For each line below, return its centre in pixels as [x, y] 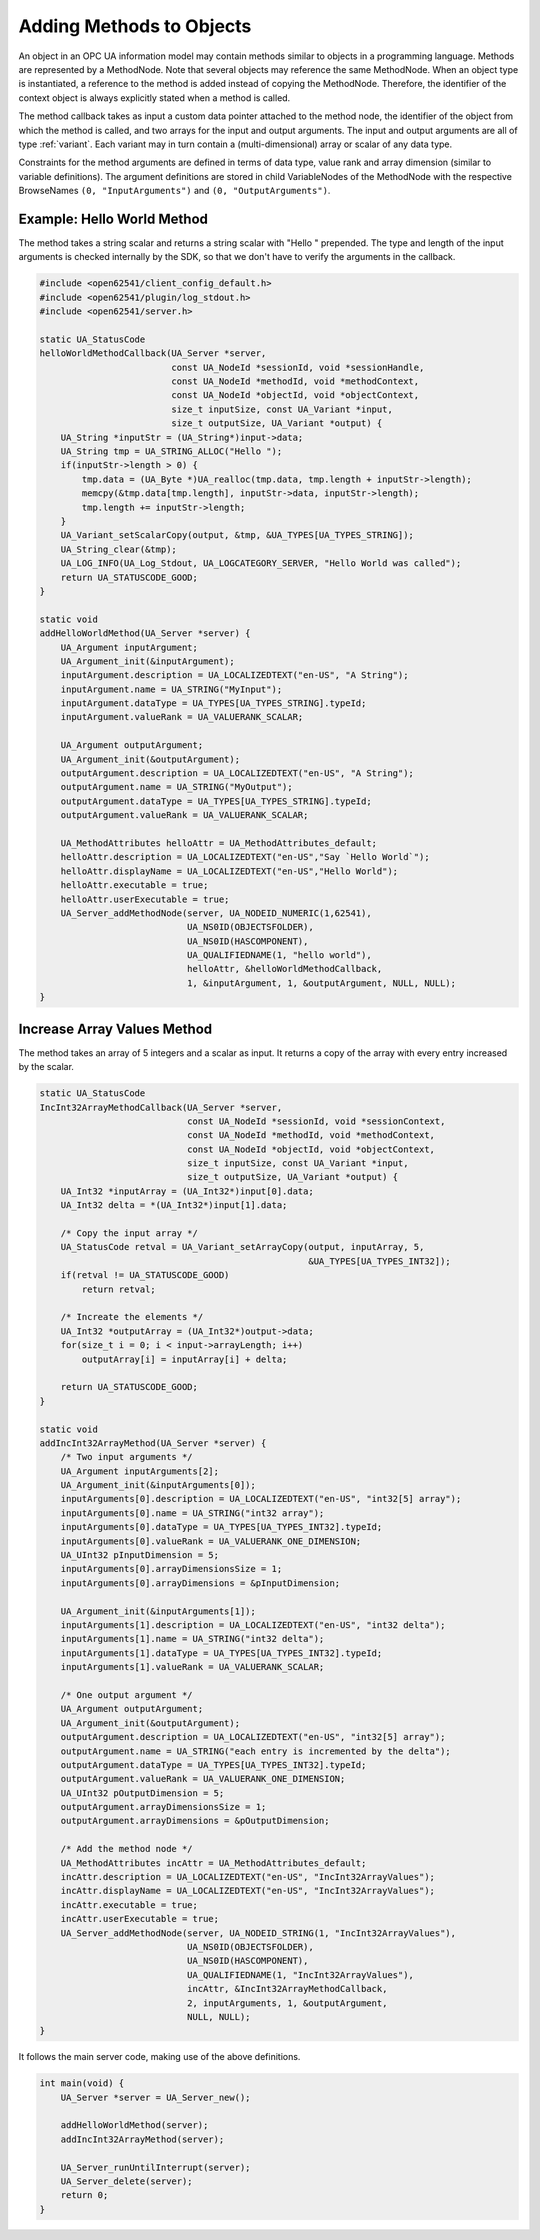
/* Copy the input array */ [129, 1233]
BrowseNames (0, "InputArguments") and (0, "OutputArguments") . [174, 191]
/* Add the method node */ [127, 1849]
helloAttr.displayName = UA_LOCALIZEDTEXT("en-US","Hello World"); [229, 871]
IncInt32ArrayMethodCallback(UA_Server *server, [161, 1107]
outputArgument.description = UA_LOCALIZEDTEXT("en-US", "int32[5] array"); [253, 1737]
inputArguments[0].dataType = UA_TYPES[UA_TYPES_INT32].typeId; [221, 1527]
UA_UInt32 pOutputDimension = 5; [142, 1793]
